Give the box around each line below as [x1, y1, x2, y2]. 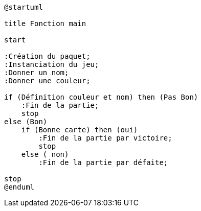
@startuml [4, 3, 43, 11]
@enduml [4, 183, 35, 191]
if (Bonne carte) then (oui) [21, 126, 138, 134]
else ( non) [21, 150, 69, 158]
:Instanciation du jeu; [4, 60, 99, 68]
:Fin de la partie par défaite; [38, 158, 168, 167]
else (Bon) [4, 118, 48, 126]
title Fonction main [4, 19, 86, 28]
